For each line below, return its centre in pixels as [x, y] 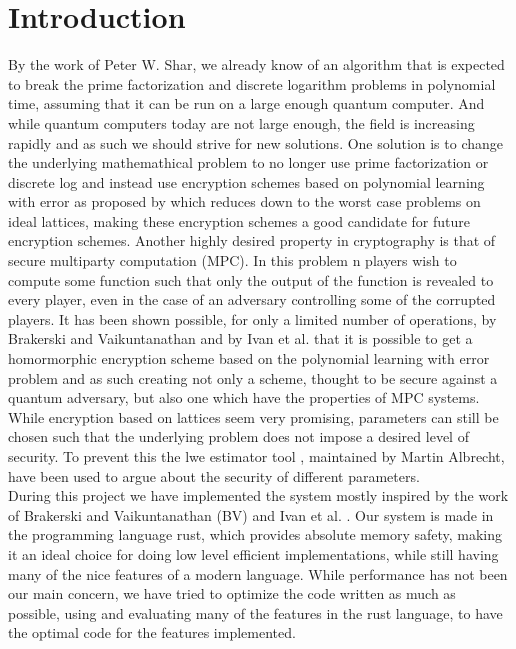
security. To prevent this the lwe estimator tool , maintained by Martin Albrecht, [256, 456]
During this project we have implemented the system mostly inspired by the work [258, 495]
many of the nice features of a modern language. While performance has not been [258, 573]
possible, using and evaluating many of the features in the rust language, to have [255, 612]
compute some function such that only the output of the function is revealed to [251, 279]
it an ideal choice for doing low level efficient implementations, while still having [253, 553]
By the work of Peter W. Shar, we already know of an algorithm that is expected [256, 64]
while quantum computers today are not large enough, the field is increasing [241, 122]
